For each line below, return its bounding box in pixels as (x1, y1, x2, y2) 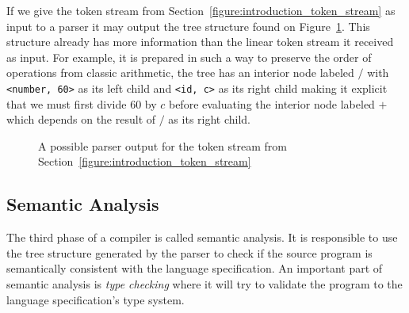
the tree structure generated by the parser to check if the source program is (6, 244, 373, 261)
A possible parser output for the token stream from (38, 137, 287, 154)
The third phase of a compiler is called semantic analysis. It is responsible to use (6, 229, 398, 246)
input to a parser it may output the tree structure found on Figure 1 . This (6, 17, 370, 34)
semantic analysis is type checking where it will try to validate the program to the (6, 275, 403, 292)
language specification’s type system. (6, 291, 185, 307)
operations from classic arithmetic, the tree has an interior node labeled (6, 64, 354, 81)
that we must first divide (6, 95, 127, 112)
